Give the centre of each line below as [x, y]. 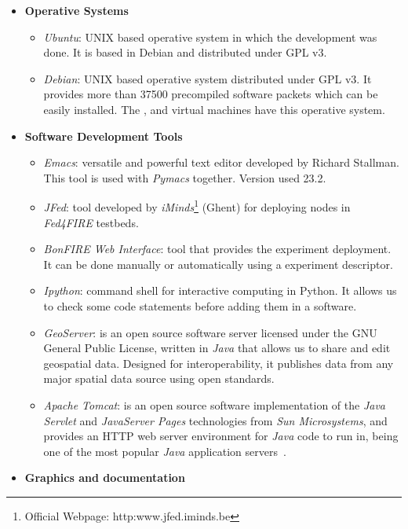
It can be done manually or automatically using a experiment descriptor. [218, 264]
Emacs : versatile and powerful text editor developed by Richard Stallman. [221, 162]
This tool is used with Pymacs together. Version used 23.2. [185, 177]
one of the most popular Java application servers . [165, 451]
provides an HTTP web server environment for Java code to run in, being [221, 436]
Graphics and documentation [105, 478]
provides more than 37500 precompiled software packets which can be [211, 94]
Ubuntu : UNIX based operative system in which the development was [210, 37]
